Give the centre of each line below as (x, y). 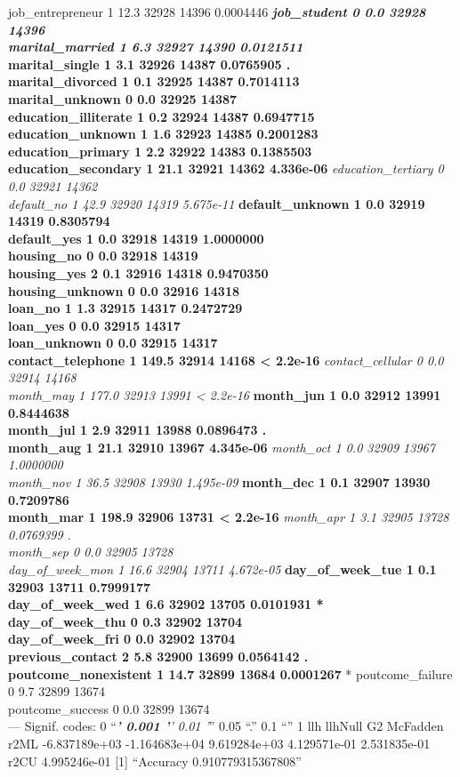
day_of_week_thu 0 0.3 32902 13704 (125, 621)
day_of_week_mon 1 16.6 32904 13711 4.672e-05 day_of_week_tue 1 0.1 (222, 569)
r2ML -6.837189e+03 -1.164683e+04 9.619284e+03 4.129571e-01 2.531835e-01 (219, 743)
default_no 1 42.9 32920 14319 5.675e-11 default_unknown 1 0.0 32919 (217, 203)
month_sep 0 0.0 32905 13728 (91, 552)
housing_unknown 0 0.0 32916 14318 (124, 290)
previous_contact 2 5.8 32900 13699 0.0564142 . (158, 656)
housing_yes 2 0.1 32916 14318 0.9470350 (138, 272)
